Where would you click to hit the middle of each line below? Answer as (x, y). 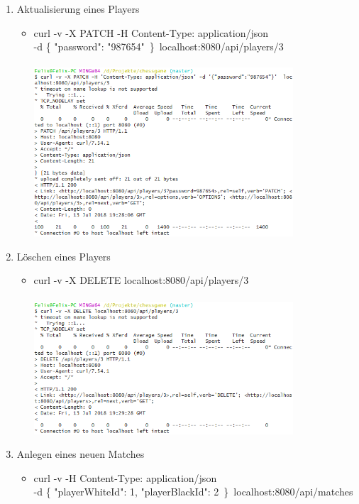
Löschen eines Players (63, 256)
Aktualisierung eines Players (78, 9)
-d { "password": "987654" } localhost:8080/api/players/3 (159, 46)
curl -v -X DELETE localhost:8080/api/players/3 (141, 280)
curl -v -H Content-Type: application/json (125, 477)
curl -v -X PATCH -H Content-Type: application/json (151, 32)
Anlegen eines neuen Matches (81, 454)
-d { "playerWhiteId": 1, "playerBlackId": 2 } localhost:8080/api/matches (193, 492)
